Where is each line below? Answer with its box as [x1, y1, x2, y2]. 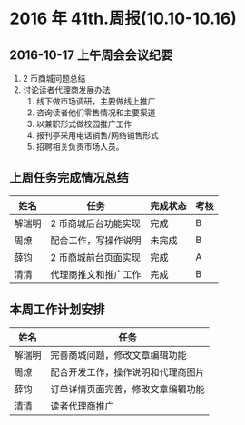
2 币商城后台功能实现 [50, 217, 141, 230]
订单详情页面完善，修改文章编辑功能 [50, 382, 206, 395]
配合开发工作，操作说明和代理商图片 [50, 365, 206, 378]
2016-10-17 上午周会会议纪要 [9, 47, 173, 63]
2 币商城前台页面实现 [50, 251, 141, 263]
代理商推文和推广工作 [50, 268, 142, 281]
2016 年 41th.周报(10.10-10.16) [9, 8, 238, 29]
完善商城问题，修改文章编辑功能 [50, 349, 188, 361]
